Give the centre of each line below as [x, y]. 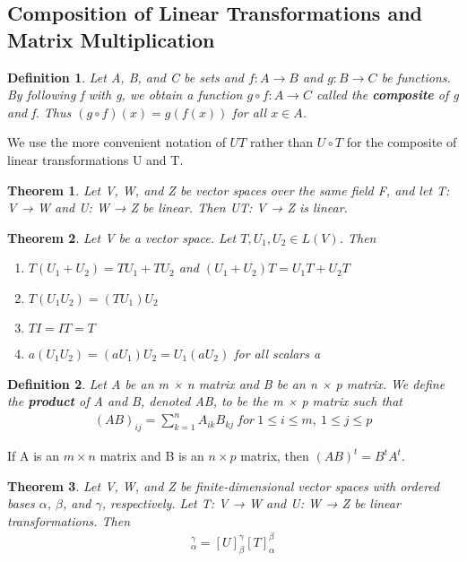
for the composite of [402, 142]
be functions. [416, 77]
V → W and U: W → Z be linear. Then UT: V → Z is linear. [177, 208]
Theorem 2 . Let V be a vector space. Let [122, 237]
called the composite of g [387, 95]
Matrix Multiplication [111, 39]
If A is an [34, 456]
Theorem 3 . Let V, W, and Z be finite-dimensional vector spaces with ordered [224, 485]
